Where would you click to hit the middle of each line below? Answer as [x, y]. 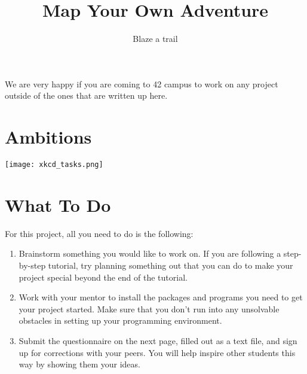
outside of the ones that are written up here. [86, 95]
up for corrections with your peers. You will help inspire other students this [157, 352]
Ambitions [48, 137]
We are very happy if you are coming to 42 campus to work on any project [142, 83]
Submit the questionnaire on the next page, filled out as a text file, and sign [158, 340]
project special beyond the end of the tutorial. [103, 277]
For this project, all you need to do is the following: [99, 233]
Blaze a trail [155, 39]
